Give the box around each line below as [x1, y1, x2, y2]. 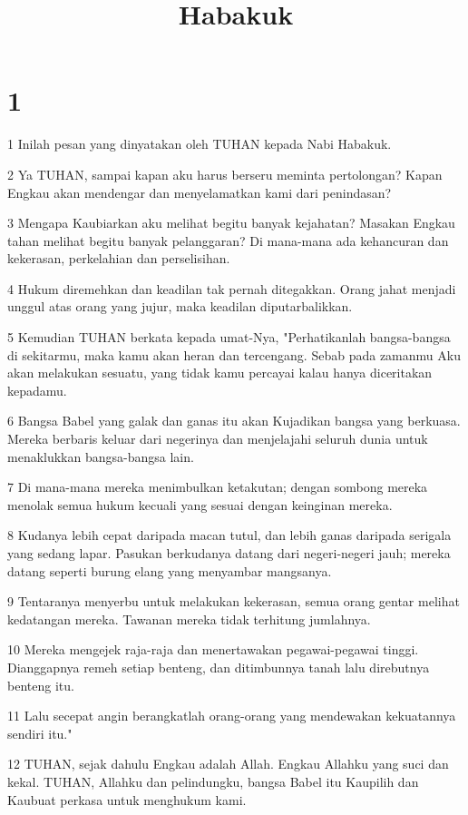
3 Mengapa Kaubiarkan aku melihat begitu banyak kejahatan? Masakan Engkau [7, 213, 455, 232]
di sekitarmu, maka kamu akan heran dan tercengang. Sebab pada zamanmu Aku [7, 345, 461, 364]
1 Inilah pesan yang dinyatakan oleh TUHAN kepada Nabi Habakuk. [7, 134, 392, 153]
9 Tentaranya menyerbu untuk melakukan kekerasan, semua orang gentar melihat [7, 592, 460, 611]
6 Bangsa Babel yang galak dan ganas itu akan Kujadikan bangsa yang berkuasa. [7, 411, 461, 430]
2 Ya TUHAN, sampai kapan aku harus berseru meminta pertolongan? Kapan [7, 164, 443, 183]
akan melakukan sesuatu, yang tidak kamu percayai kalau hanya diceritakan [7, 363, 433, 382]
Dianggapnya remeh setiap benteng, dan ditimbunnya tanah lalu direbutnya [7, 657, 430, 676]
